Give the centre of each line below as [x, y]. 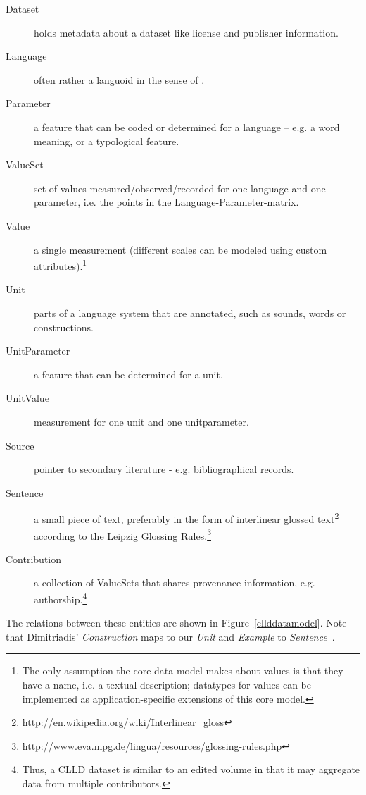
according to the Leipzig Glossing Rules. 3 [122, 534]
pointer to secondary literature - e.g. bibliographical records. [164, 469]
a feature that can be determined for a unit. [128, 374]
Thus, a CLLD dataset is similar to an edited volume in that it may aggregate [191, 769]
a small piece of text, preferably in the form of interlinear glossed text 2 [187, 518]
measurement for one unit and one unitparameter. [141, 421]
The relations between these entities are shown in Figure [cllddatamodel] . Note [176, 623]
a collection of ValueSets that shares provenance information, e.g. [175, 583]
